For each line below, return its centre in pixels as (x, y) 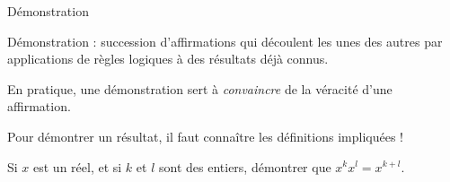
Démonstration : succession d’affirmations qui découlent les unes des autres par (225, 41)
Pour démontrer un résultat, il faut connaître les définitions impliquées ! (205, 136)
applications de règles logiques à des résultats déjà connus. (168, 59)
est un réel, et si (78, 166)
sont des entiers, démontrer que (245, 166)
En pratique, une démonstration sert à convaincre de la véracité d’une (200, 88)
